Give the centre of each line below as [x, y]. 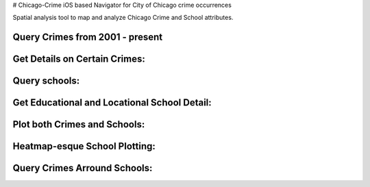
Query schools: [46, 81]
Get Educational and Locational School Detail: [112, 103]
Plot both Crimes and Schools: [79, 124]
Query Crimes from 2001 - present [88, 37]
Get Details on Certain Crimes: [79, 59]
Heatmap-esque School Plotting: [84, 146]
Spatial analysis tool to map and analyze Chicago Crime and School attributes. [123, 18]
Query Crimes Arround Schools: [83, 168]
